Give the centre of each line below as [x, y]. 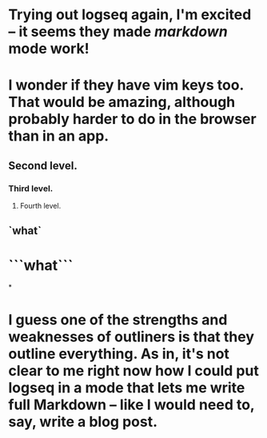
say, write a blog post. [83, 422]
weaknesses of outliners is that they [131, 336]
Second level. [43, 165]
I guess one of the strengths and [118, 319]
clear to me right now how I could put [134, 370]
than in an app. [59, 136]
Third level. [31, 188]
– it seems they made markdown [118, 32]
